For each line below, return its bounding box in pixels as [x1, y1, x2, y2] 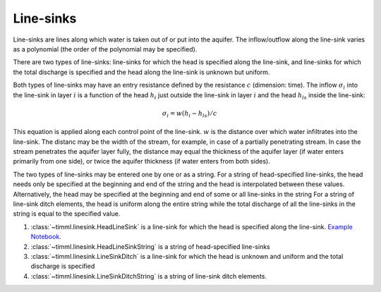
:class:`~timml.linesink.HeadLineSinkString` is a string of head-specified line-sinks [30, 242, 271, 250]
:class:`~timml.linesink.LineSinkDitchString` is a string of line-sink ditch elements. [30, 272, 267, 280]
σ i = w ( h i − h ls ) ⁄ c [162, 109, 217, 119]
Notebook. [30, 233, 61, 241]
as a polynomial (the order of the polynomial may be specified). [13, 44, 198, 53]
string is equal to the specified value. [13, 209, 121, 218]
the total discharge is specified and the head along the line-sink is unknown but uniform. [13, 68, 270, 76]
